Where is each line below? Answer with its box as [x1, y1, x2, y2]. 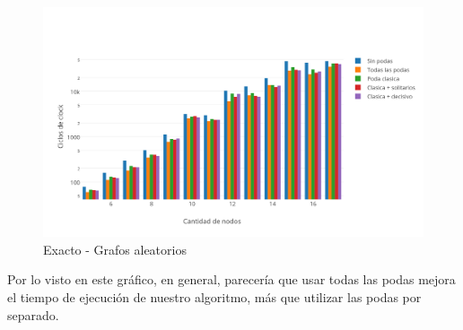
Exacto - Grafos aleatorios [43, 239, 187, 258]
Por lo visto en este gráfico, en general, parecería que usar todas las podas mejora [7, 270, 456, 289]
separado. [7, 305, 59, 324]
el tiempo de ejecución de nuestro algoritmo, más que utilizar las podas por [7, 288, 422, 307]
